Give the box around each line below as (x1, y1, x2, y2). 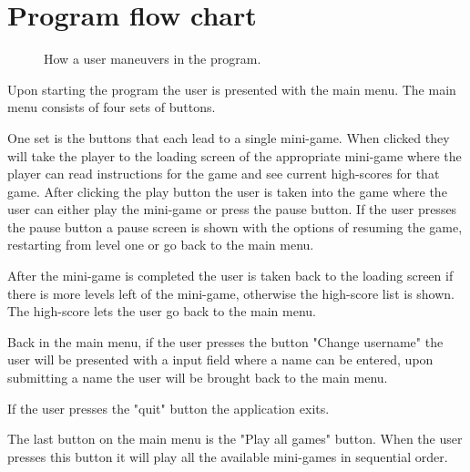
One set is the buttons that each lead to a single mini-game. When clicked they (7, 128, 450, 147)
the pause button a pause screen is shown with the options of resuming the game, (7, 217, 463, 236)
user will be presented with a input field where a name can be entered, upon (7, 350, 434, 369)
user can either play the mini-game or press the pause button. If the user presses (7, 200, 457, 219)
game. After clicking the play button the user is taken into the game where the (7, 181, 447, 200)
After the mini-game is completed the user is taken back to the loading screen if (7, 266, 454, 285)
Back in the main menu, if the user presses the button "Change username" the (7, 332, 444, 351)
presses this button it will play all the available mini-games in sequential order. (7, 446, 448, 466)
